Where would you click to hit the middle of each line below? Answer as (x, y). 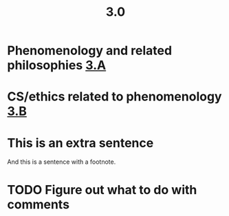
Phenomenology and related (90, 51)
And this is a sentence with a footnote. (62, 162)
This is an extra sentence (80, 143)
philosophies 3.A (57, 65)
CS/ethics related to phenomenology (115, 97)
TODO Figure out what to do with (102, 190)
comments (39, 204)
